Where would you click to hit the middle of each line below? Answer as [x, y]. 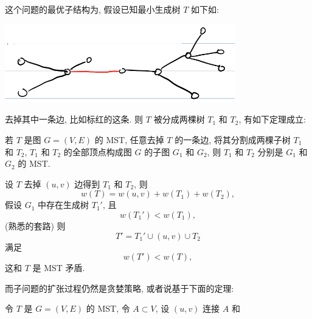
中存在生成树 [64, 205]
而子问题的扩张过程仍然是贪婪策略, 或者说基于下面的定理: [120, 288]
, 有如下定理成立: [272, 119]
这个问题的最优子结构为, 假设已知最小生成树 [93, 9]
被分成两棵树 [179, 119]
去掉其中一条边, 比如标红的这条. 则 [74, 119]
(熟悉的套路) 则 [35, 225]
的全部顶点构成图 [98, 151]
